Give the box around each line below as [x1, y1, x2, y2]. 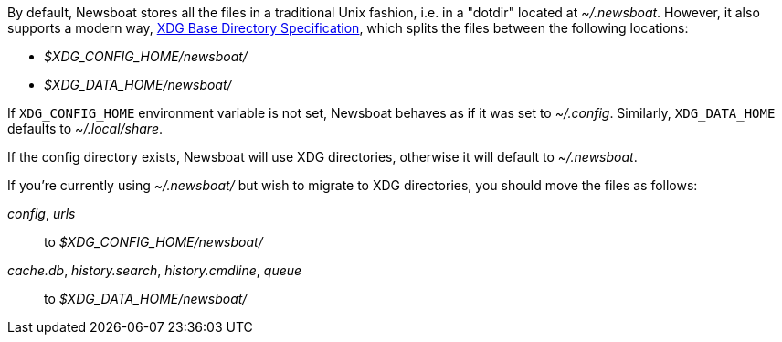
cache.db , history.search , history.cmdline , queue [7, 262, 302, 278]
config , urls [7, 206, 76, 221]
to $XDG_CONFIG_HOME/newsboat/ [44, 234, 263, 250]
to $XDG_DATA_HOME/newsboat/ [44, 291, 248, 306]
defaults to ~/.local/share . [7, 121, 164, 136]
